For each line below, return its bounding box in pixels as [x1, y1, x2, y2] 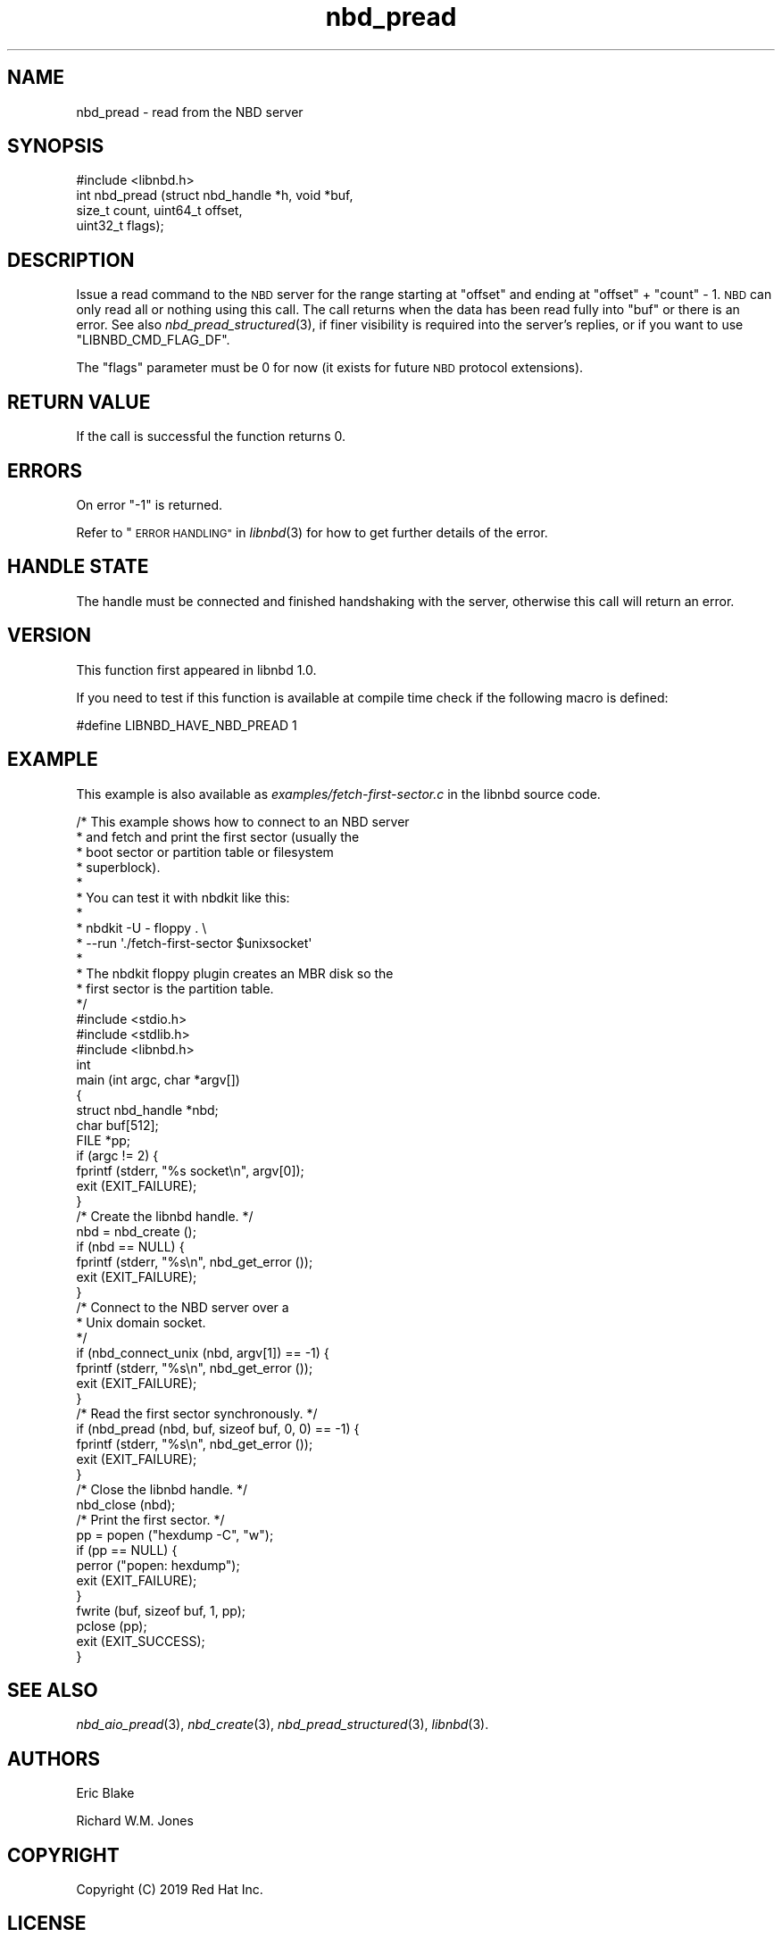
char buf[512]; [76, 1117, 159, 1133]
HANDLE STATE [7, 555, 149, 578]
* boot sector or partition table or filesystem [76, 844, 334, 860]
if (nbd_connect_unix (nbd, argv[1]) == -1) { [76, 1344, 329, 1360]
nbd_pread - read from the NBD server [76, 104, 304, 120]
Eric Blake [76, 1785, 135, 1801]
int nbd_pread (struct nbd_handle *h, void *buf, [76, 187, 354, 204]
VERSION [7, 624, 92, 647]
